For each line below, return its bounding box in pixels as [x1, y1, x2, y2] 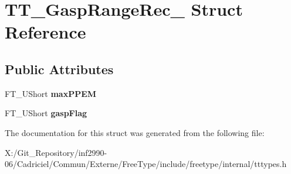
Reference [5, 20, 86, 44]
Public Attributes [5, 60, 114, 78]
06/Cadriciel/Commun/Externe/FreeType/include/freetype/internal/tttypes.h [5, 158, 287, 170]
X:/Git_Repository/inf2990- [5, 146, 107, 158]
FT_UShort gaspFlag [5, 107, 87, 119]
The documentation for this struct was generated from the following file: [5, 126, 265, 138]
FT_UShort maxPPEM [5, 87, 97, 99]
